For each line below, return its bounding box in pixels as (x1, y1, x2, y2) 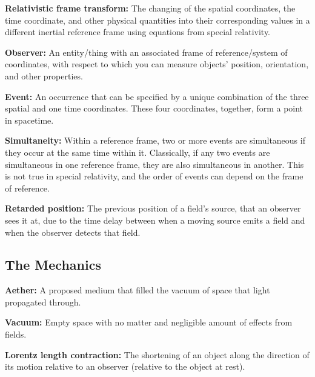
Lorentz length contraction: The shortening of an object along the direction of (5, 348, 310, 361)
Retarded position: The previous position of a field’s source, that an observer (5, 202, 301, 215)
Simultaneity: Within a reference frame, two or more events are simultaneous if (5, 134, 305, 147)
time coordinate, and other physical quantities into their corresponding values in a (5, 13, 310, 26)
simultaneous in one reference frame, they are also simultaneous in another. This (5, 158, 304, 170)
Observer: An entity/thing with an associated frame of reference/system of (5, 45, 288, 58)
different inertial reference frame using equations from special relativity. (5, 25, 271, 38)
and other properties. (5, 69, 83, 82)
